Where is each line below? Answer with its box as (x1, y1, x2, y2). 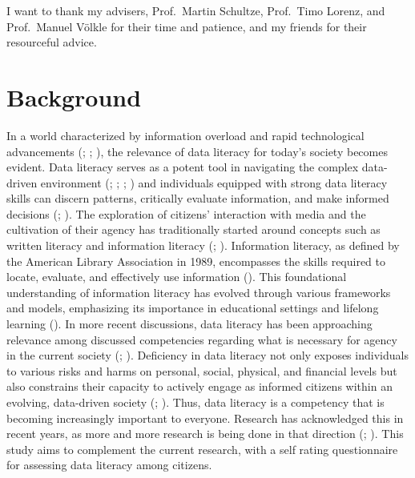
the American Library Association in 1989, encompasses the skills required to (6, 252, 386, 269)
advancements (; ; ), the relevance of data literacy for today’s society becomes (6, 143, 388, 159)
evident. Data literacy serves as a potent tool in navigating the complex (6, 159, 359, 175)
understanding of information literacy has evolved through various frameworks (6, 283, 391, 300)
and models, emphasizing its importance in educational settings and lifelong (6, 299, 379, 316)
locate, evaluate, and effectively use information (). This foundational (6, 268, 347, 285)
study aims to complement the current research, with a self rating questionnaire (6, 440, 398, 457)
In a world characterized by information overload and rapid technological (6, 127, 365, 143)
